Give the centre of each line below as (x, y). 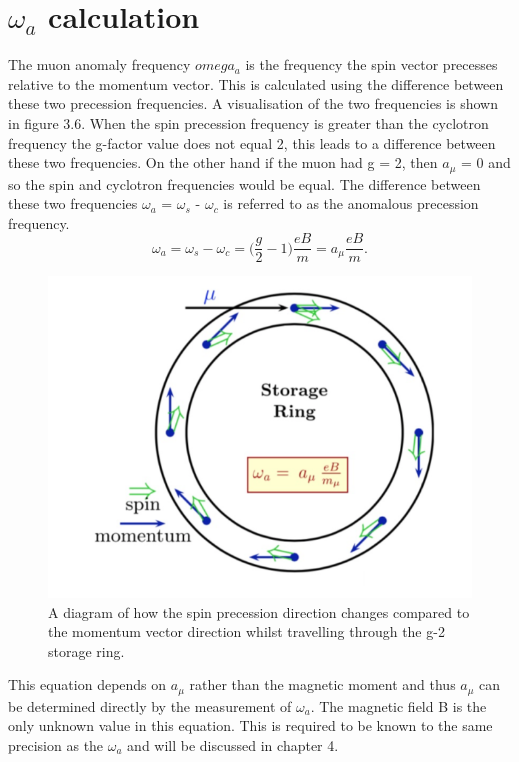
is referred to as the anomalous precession (351, 203)
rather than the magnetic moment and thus (322, 684)
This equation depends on (87, 684)
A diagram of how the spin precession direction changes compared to (259, 611)
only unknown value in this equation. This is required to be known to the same (250, 725)
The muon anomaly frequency (99, 64)
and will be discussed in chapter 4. (233, 745)
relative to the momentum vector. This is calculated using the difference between (256, 83)
